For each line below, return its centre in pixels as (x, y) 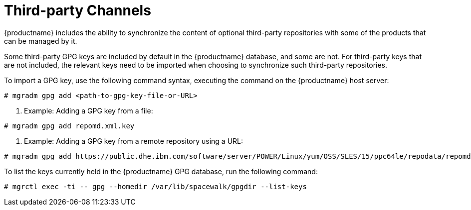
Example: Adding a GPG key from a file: (89, 110)
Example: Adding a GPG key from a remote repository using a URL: (134, 141)
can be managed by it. (41, 41)
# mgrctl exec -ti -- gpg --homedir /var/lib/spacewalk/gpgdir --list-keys (155, 186)
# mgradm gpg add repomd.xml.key (69, 126)
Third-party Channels (78, 10)
